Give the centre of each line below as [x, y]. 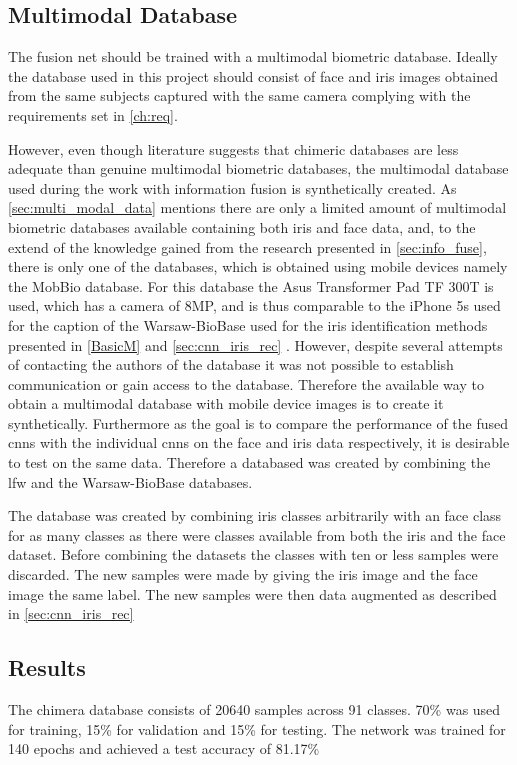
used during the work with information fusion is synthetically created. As [232, 187]
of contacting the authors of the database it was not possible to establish [231, 364]
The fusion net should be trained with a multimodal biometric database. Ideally [253, 56]
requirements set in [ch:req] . [93, 114]
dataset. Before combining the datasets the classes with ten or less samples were [253, 554]
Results [47, 667]
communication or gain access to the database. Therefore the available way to [246, 383]
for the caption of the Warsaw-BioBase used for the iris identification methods [248, 324]
